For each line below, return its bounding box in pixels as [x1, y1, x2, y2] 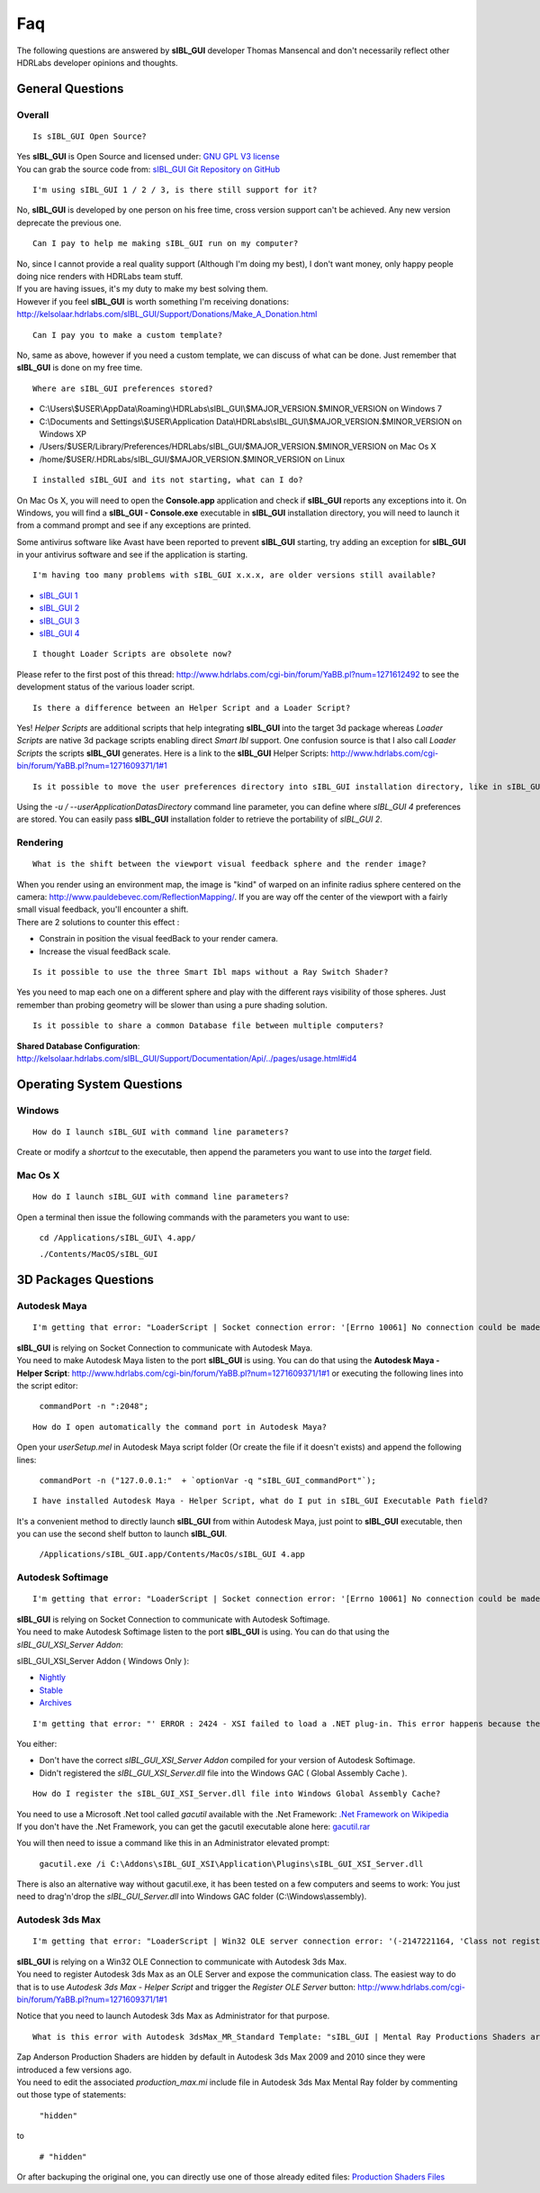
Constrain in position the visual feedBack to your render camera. [39, 933, 279, 944]
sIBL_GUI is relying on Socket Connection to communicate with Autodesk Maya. [16, 1342, 313, 1353]
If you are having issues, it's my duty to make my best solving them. [16, 284, 269, 295]
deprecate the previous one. [16, 217, 121, 228]
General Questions [16, 81, 124, 96]
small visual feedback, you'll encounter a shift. [16, 904, 189, 915]
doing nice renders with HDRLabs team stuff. [16, 271, 184, 282]
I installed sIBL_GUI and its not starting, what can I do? [32, 475, 303, 486]
